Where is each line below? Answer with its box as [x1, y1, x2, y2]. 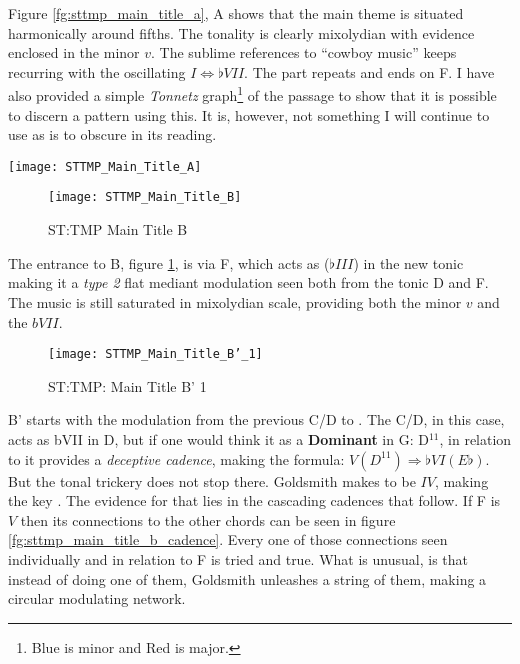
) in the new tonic [353, 252, 464, 273]
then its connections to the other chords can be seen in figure [20, 509, 396, 530]
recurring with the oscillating [8, 61, 186, 82]
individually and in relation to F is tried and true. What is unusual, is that [8, 548, 468, 569]
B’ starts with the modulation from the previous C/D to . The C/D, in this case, [8, 409, 505, 430]
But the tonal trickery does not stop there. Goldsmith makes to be [8, 470, 416, 491]
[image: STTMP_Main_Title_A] [8, 159, 202, 174]
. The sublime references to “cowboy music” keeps [151, 42, 457, 63]
